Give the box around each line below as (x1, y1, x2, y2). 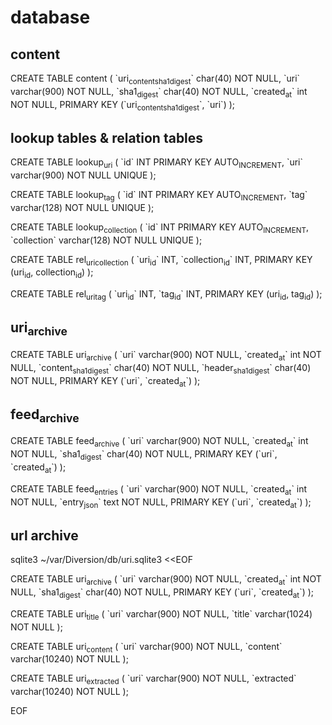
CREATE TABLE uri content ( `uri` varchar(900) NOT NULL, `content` (10, 640, 283, 655)
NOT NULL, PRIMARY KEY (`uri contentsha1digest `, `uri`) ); (10, 98, 236, 113)
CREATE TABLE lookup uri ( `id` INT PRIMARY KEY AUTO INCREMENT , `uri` (10, 156, 303, 170)
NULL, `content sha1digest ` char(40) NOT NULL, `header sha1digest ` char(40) (10, 361, 312, 376)
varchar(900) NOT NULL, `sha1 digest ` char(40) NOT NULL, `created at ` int (10, 85, 308, 100)
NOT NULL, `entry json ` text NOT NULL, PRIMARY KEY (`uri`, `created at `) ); (10, 496, 312, 510)
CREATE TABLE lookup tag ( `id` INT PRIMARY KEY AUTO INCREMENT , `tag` (10, 189, 308, 203)
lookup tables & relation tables (10, 129, 204, 146)
